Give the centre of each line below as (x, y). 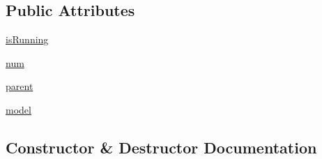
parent (20, 86)
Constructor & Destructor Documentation (161, 147)
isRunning (27, 39)
